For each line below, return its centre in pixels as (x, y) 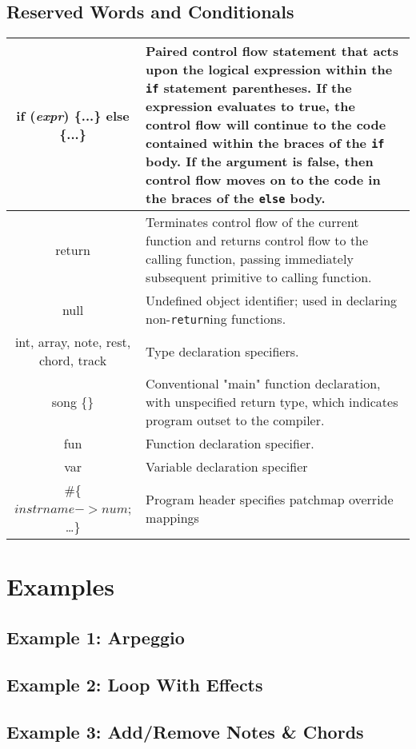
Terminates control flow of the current (252, 222)
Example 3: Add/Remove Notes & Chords (185, 731)
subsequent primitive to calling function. (259, 277)
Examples (60, 586)
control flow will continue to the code (266, 125)
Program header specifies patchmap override (270, 499)
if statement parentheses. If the (249, 88)
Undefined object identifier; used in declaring (272, 301)
